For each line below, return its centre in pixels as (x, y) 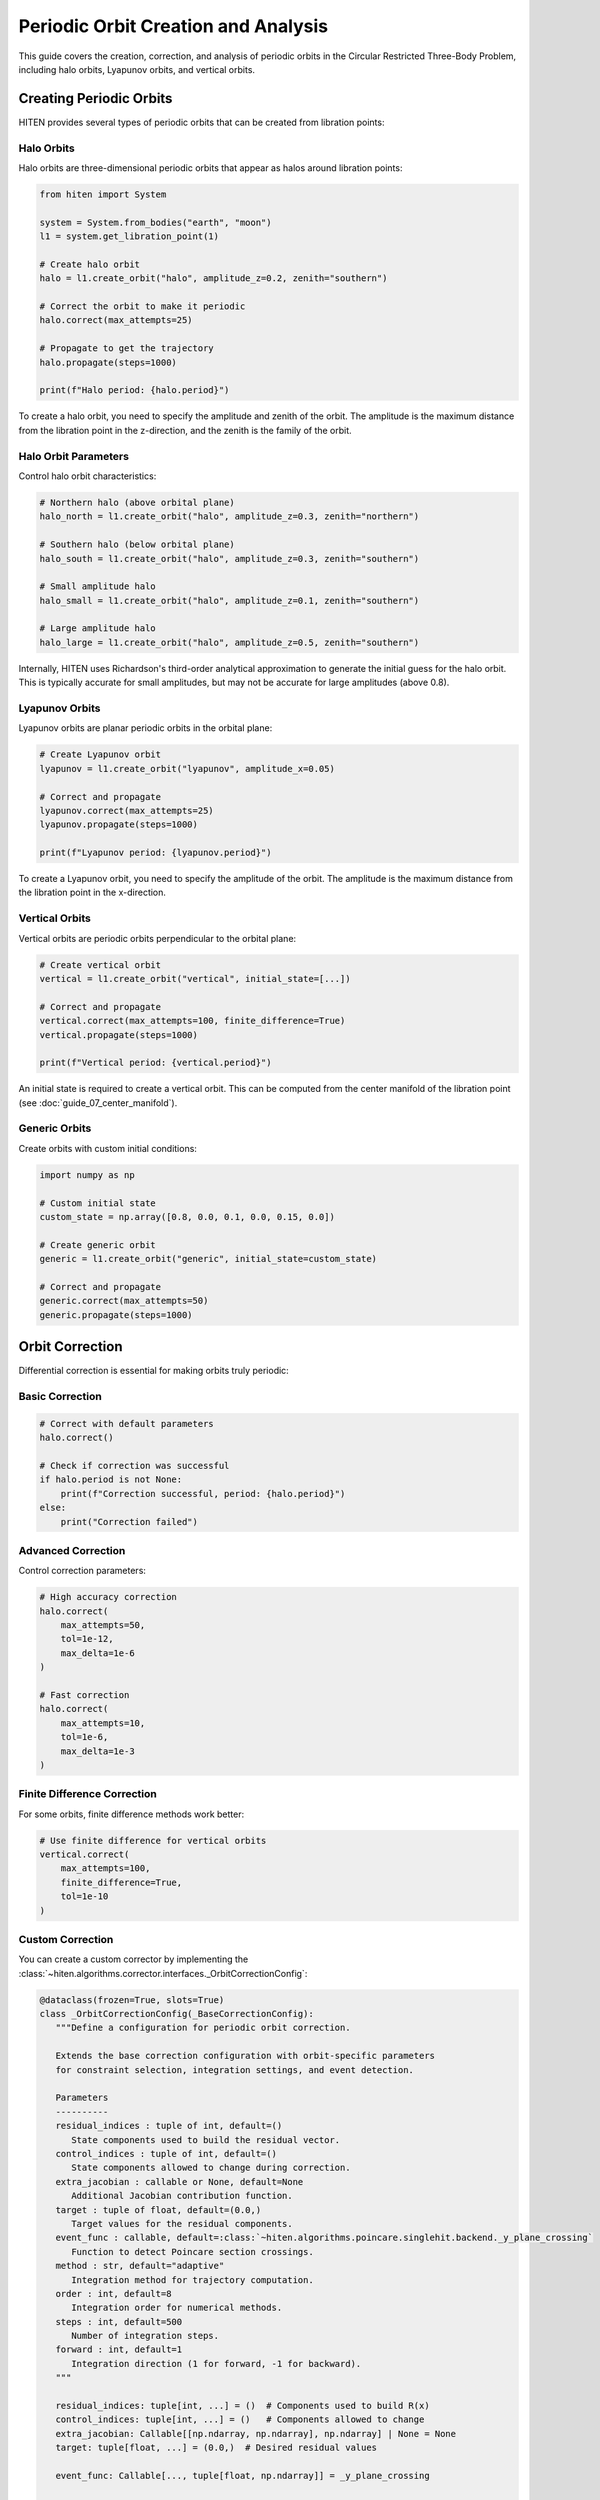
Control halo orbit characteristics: (87, 476)
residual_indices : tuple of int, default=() (169, 2126)
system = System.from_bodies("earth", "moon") (155, 222)
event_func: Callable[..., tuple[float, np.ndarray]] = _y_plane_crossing (242, 2475)
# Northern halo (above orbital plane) (137, 502)
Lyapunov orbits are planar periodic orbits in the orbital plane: (145, 728)
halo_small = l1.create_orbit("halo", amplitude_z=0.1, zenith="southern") (229, 600)
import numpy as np (87, 1174)
